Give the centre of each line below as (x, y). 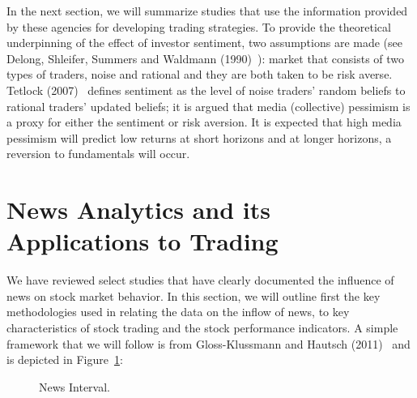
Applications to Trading (143, 241)
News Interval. (74, 386)
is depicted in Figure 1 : (65, 359)
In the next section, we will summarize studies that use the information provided (207, 11)
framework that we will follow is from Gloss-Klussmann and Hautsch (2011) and (208, 343)
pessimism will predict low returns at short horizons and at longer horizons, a (199, 137)
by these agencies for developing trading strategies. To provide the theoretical (199, 26)
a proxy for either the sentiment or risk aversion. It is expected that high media (204, 122)
